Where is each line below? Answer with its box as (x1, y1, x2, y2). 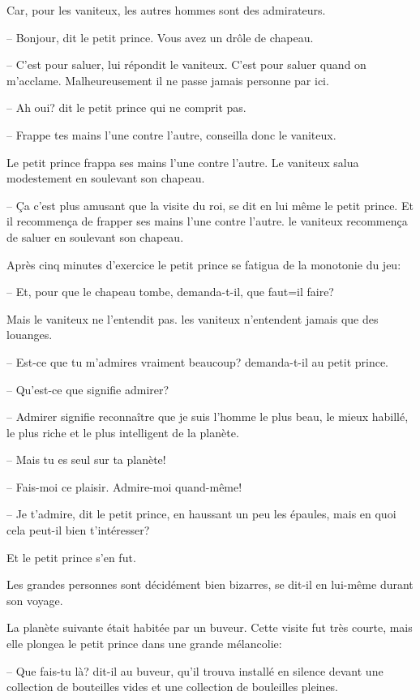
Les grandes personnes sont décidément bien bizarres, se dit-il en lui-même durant (6, 576, 414, 593)
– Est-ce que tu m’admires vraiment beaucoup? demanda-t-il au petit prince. (6, 353, 389, 370)
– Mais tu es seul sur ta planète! (6, 451, 166, 468)
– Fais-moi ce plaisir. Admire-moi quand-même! (6, 478, 242, 495)
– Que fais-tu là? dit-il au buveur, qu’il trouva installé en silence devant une (6, 662, 384, 679)
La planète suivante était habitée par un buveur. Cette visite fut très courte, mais (6, 619, 413, 636)
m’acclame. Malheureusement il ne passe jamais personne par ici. (6, 71, 329, 88)
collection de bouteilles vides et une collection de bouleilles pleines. (6, 678, 339, 695)
